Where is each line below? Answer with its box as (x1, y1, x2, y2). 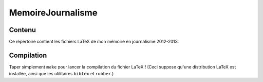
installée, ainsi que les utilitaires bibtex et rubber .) (9, 71, 114, 77)
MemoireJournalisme (9, 7, 97, 18)
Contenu (9, 26, 36, 34)
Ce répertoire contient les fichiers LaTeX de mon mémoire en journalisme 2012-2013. (9, 39, 179, 45)
